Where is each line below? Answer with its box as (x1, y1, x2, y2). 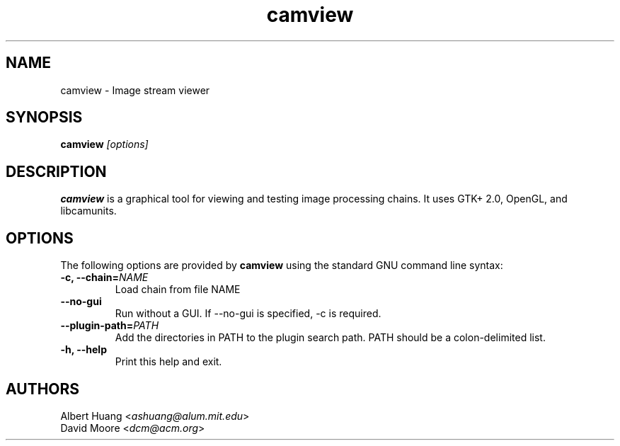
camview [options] (60, 138, 149, 151)
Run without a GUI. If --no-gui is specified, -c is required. (115, 307, 381, 320)
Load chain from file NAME (115, 283, 241, 296)
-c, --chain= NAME (60, 271, 149, 284)
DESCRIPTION (6, 162, 107, 181)
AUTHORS (6, 379, 80, 398)
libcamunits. (60, 205, 117, 217)
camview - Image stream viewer (60, 84, 210, 96)
